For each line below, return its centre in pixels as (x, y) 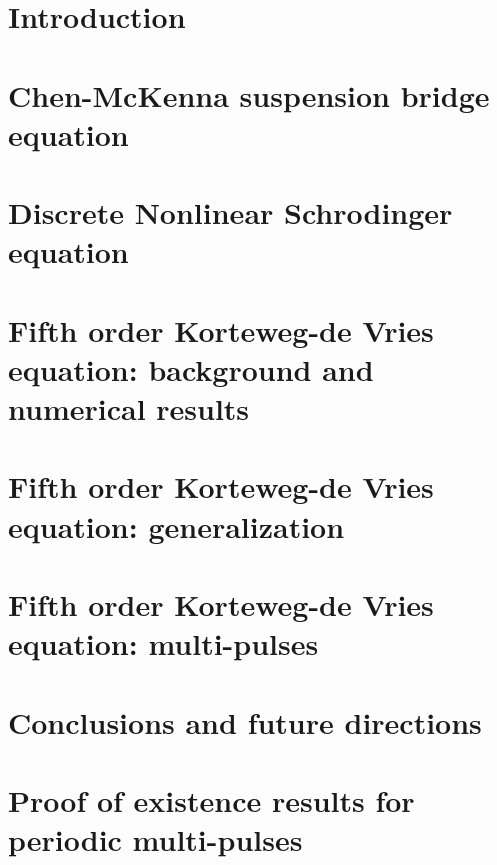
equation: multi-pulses (163, 643)
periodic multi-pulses (155, 839)
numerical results (129, 408)
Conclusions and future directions (245, 721)
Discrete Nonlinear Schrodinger (230, 212)
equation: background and (191, 368)
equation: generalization (176, 525)
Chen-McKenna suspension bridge (249, 94)
